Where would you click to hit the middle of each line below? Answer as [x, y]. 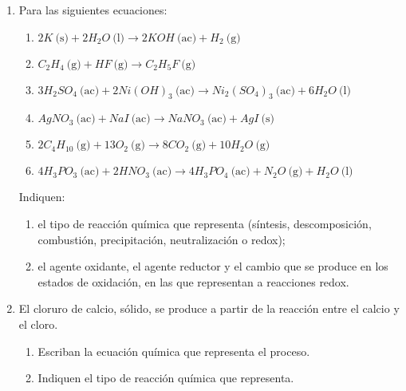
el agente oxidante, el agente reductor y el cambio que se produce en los [213, 266]
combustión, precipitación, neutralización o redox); [162, 239]
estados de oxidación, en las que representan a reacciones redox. [193, 281]
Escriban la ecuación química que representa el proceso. [174, 351]
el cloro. [38, 324]
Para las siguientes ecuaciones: [93, 10]
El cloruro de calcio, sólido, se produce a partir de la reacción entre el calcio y [209, 308]
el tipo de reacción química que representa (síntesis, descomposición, [205, 223]
